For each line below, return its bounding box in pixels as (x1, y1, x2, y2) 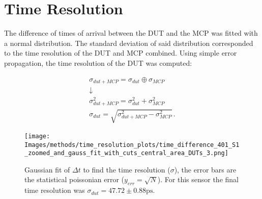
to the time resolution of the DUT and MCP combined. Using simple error (4, 47, 237, 58)
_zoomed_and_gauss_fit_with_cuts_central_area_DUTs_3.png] (24, 150, 228, 157)
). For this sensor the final (157, 174, 239, 185)
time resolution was (24, 185, 85, 195)
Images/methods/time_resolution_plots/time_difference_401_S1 (24, 141, 240, 148)
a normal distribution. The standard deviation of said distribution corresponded (4, 37, 253, 48)
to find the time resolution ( (83, 164, 170, 175)
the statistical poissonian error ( (24, 174, 125, 185)
